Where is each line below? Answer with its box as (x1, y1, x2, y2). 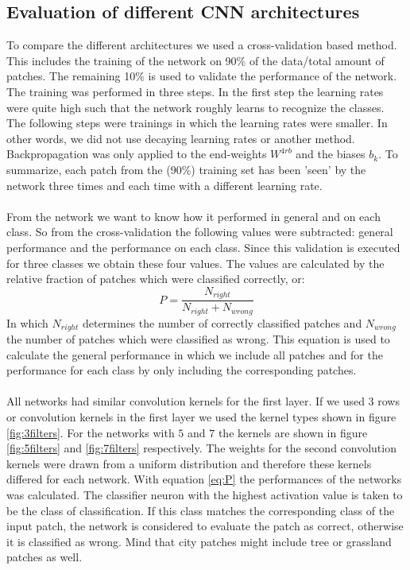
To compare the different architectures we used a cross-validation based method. (6, 37, 397, 53)
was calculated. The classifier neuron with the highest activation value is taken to (6, 487, 403, 503)
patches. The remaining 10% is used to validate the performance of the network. (6, 68, 397, 84)
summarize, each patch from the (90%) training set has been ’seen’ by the (6, 161, 366, 177)
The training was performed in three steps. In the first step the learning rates (6, 83, 384, 99)
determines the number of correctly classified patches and (82, 314, 362, 331)
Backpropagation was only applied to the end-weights (6, 145, 267, 162)
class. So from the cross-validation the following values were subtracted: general (6, 223, 393, 240)
